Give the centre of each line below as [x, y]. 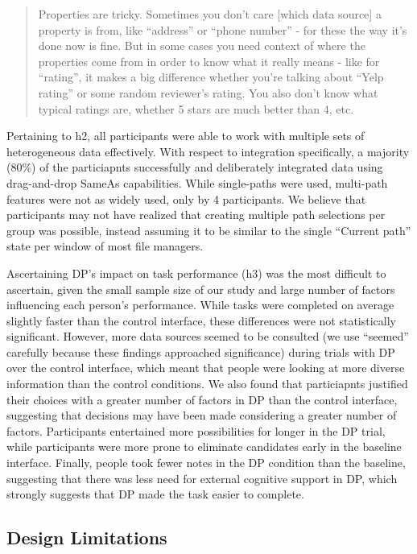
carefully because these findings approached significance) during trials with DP [201, 351]
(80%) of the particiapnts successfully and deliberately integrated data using [195, 167]
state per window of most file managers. [105, 246]
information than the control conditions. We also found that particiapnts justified [207, 384]
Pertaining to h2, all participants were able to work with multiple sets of [186, 136]
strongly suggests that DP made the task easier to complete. [155, 494]
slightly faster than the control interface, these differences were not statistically [202, 320]
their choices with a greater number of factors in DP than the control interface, [202, 399]
